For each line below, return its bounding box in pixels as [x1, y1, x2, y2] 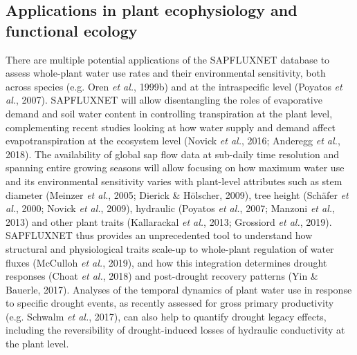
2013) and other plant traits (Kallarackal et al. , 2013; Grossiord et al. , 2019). [6, 214, 332, 229]
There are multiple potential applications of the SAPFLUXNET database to [6, 52, 330, 66]
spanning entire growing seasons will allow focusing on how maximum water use [6, 160, 345, 175]
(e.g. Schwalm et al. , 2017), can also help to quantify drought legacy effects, [6, 309, 327, 323]
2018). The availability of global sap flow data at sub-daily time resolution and [6, 146, 340, 161]
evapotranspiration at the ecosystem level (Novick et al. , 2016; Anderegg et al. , [6, 133, 340, 148]
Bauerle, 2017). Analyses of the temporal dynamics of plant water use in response [6, 282, 352, 296]
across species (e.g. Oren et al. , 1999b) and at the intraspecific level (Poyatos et [6, 79, 342, 93]
